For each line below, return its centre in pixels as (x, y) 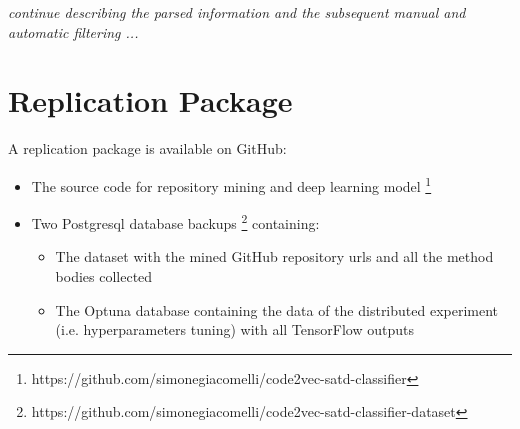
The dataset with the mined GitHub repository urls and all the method (274, 256)
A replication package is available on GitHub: (147, 148)
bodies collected (104, 276)
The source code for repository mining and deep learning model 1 (231, 184)
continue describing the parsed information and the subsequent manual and (237, 12)
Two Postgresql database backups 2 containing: (175, 221)
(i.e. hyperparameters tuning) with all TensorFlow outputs (234, 329)
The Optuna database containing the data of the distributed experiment (277, 309)
